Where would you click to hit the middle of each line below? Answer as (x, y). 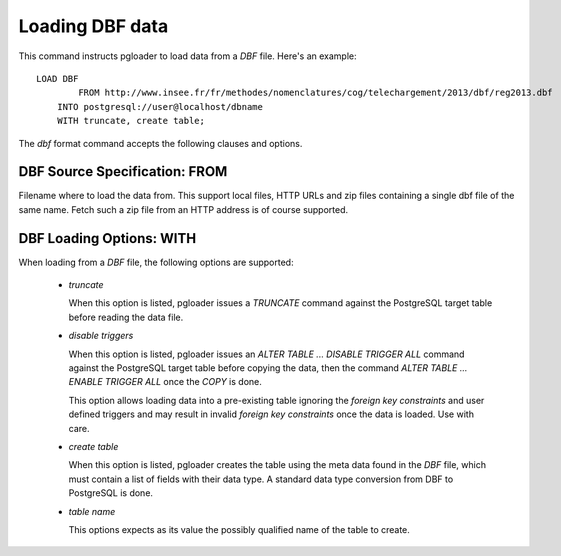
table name (92, 511)
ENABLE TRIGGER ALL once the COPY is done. (165, 382)
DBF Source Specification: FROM (123, 171)
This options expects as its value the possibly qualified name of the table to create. (239, 529)
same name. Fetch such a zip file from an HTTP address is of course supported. (183, 209)
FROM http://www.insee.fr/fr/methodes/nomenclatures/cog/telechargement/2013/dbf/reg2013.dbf (316, 93)
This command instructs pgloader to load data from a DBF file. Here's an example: (187, 56)
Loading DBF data (93, 26)
